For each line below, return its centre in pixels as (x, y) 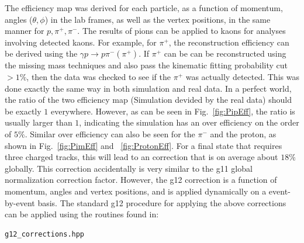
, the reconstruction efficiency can (229, 42)
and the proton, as (243, 133)
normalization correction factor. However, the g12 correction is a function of (141, 180)
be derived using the (41, 53)
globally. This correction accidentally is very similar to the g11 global (129, 168)
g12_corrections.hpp (45, 234)
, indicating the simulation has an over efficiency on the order (189, 122)
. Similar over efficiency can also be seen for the (110, 133)
